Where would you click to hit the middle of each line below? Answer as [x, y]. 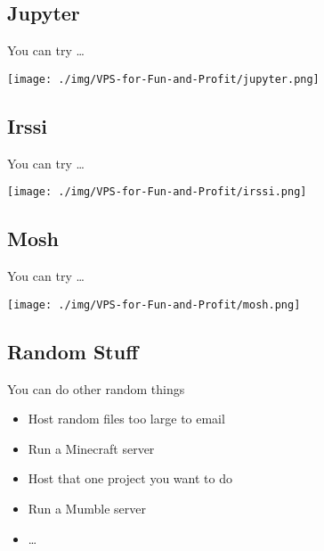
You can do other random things [96, 388]
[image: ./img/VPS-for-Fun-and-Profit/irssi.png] [157, 192]
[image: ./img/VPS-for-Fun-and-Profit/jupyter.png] [163, 79]
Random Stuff [73, 351]
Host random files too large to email [126, 419]
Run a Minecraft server [91, 448]
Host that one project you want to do [130, 478]
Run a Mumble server [87, 508]
